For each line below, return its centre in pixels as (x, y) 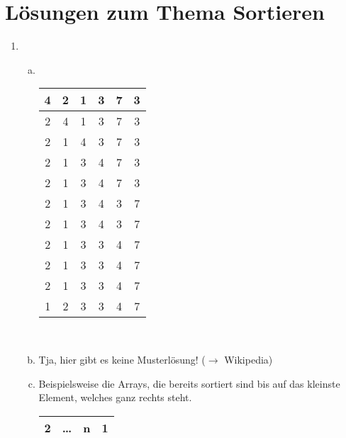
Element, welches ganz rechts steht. (115, 397)
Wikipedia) (249, 359)
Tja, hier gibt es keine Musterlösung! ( (122, 359)
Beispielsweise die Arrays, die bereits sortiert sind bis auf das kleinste (189, 383)
